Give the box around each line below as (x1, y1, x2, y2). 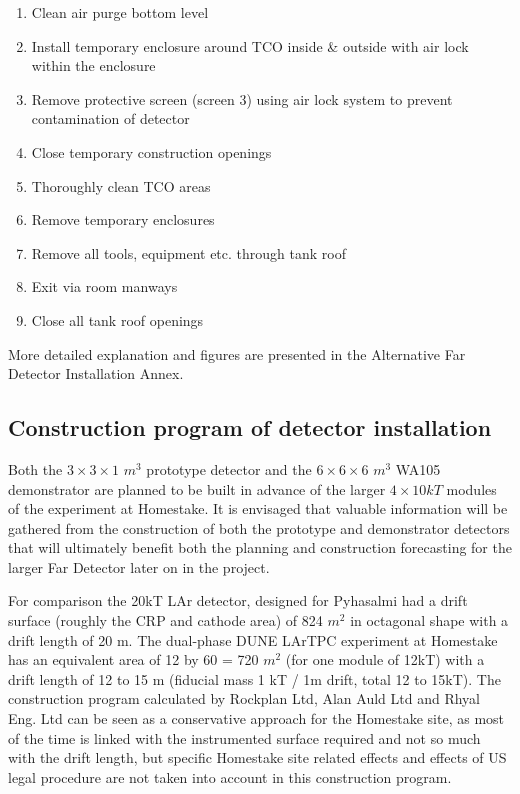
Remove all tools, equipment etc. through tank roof (31, 242, 346, 263)
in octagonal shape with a (350, 610, 509, 631)
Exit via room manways (31, 276, 178, 297)
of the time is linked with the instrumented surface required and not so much (8, 727, 481, 748)
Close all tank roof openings (31, 309, 204, 330)
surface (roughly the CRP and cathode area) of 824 (8, 610, 323, 631)
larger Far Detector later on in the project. (8, 556, 270, 577)
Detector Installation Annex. (8, 363, 184, 384)
